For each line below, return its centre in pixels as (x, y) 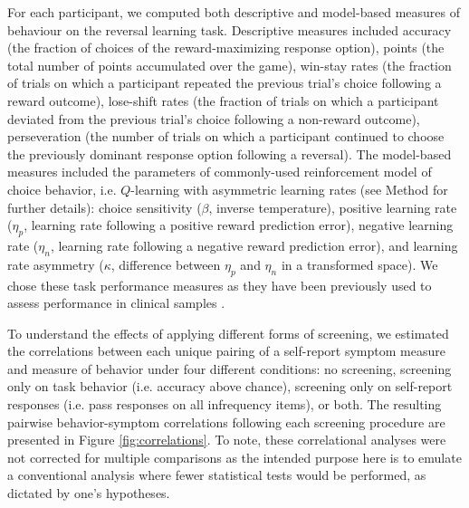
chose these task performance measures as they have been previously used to (220, 285)
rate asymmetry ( (56, 264)
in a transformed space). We (359, 264)
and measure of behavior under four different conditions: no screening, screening (230, 368)
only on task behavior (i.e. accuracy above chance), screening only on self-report (230, 386)
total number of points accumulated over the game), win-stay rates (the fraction (230, 65)
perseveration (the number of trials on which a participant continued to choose (226, 136)
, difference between (166, 264)
